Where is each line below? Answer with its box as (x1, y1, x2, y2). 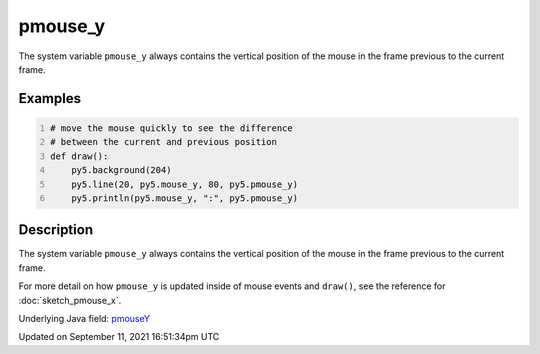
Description (18, 221, 94, 239)
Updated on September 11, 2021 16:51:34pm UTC (18, 331, 220, 343)
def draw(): (50, 150, 109, 162)
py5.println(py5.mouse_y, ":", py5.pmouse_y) (71, 192, 299, 204)
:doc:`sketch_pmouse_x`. (18, 294, 122, 306)
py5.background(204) (71, 165, 172, 176)
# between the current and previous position (50, 136, 277, 148)
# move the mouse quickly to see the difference (50, 122, 294, 134)
